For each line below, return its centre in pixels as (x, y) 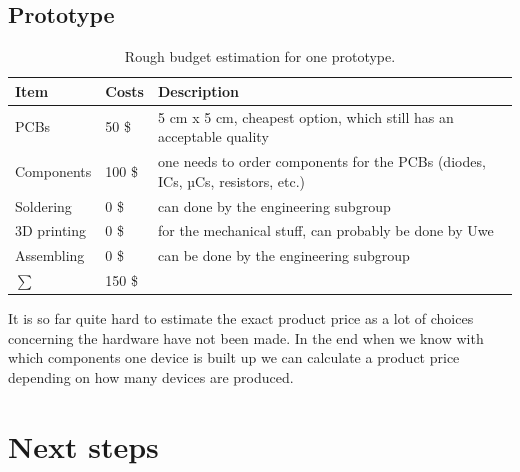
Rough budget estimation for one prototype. (260, 56)
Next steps (83, 445)
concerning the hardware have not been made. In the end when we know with (246, 337)
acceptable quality (213, 136)
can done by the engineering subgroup (274, 205)
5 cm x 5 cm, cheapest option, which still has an (305, 116)
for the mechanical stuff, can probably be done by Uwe (325, 230)
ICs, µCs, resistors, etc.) (231, 180)
